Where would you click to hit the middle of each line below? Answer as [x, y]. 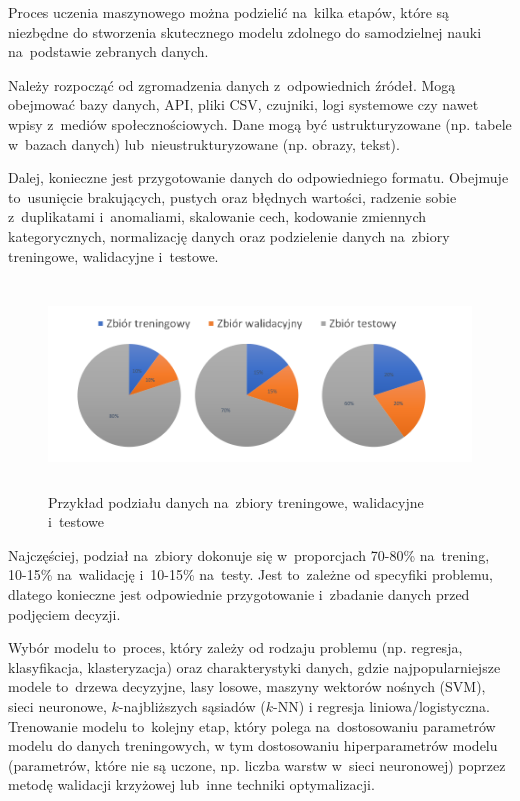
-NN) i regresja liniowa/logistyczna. [381, 705]
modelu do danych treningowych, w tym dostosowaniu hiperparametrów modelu [253, 745]
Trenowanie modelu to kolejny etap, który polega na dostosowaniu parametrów [252, 725]
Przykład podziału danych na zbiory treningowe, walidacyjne [236, 501]
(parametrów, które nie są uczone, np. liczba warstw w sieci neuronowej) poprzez [257, 764]
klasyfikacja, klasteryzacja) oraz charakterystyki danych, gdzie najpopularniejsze [254, 666]
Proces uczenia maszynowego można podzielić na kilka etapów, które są [229, 12]
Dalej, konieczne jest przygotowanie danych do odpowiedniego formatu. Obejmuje [258, 177]
